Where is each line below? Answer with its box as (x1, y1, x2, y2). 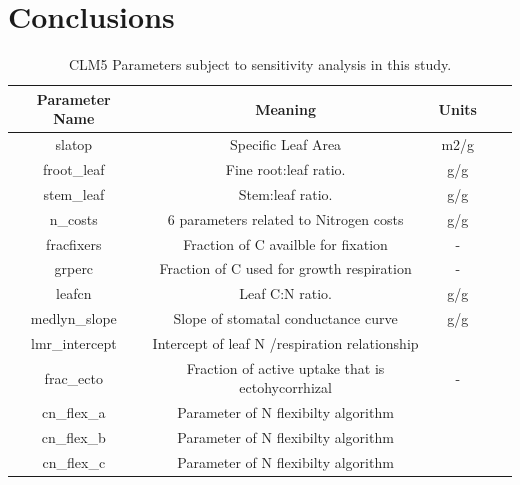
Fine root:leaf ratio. (225, 159, 346, 179)
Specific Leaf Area (230, 134, 342, 155)
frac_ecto (44, 367, 103, 388)
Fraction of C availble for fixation (183, 233, 388, 254)
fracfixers (46, 233, 102, 254)
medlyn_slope (30, 308, 117, 329)
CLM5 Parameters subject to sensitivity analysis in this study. (68, 54, 452, 75)
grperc (54, 258, 94, 279)
